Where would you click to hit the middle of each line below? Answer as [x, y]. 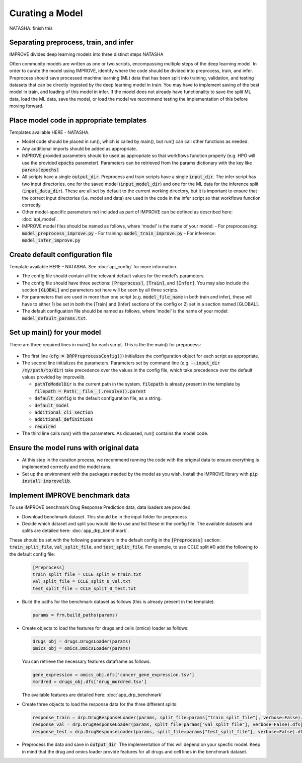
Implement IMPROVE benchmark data [70, 495]
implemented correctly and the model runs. [67, 467]
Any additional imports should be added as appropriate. [80, 148]
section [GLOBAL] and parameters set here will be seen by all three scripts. [100, 290]
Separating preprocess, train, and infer [71, 43]
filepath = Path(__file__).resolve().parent [90, 391]
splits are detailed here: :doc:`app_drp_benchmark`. [75, 530]
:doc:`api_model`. [40, 219]
